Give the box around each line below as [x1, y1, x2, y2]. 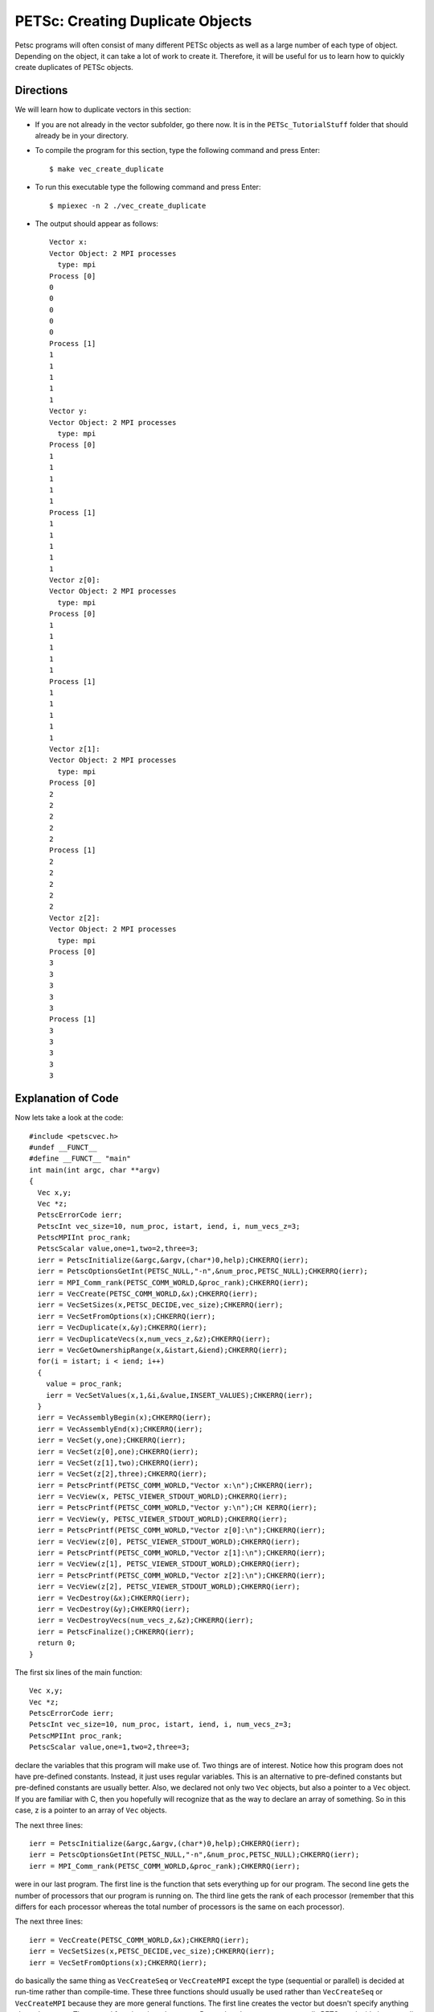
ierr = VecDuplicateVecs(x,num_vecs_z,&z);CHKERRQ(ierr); [37, 1334, 271, 1343]
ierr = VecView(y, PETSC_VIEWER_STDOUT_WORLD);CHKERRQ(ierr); [37, 1514, 289, 1523]
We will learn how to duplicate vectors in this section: [14, 105, 191, 114]
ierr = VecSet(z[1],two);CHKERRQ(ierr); [37, 1457, 199, 1467]
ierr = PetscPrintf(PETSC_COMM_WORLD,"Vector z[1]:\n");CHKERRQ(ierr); [37, 1548, 326, 1557]
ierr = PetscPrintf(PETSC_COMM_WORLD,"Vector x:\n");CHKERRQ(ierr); [37, 1481, 313, 1490]
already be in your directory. [35, 131, 129, 141]
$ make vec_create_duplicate [49, 164, 164, 173]
